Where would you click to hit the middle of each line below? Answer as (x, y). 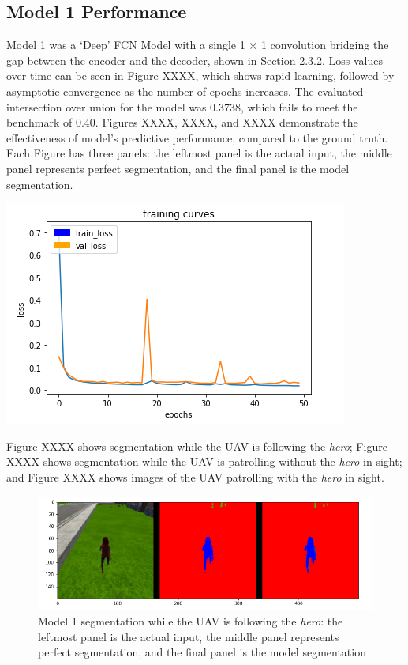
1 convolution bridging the (325, 45)
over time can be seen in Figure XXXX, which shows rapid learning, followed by (200, 76)
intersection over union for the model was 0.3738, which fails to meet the (182, 106)
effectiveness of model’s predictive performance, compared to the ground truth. (197, 137)
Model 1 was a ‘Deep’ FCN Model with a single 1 (126, 45)
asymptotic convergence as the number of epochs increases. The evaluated (185, 91)
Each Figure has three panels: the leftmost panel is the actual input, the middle (199, 153)
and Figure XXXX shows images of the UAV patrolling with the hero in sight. (195, 476)
